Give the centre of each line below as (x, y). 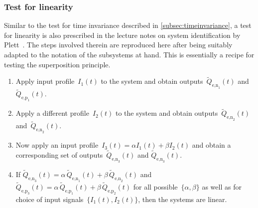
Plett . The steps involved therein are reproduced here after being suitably (118, 45)
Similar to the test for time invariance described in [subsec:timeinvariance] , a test (128, 25)
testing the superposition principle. (57, 64)
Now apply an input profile (57, 145)
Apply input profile (45, 81)
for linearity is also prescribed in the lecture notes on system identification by (122, 35)
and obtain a (211, 145)
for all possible (155, 186)
